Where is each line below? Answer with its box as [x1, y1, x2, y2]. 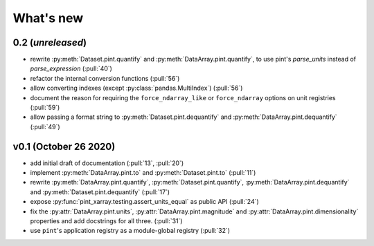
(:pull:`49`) [30, 122, 60, 131]
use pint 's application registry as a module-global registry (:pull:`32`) [30, 227, 231, 235]
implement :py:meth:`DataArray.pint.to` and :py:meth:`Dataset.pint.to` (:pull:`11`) [30, 169, 256, 177]
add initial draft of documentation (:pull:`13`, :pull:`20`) [30, 159, 184, 167]
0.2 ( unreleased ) [12, 37, 87, 48]
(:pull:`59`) [30, 104, 60, 112]
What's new [12, 10, 84, 26]
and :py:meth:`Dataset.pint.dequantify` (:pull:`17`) [30, 187, 170, 196]
